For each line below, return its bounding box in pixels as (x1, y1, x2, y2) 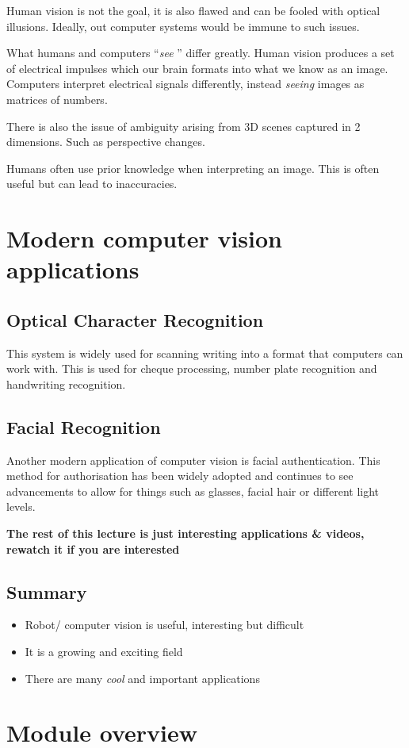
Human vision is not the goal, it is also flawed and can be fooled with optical (6, 2, 380, 18)
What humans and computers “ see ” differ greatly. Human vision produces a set (6, 44, 395, 61)
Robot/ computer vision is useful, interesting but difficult (25, 616, 304, 633)
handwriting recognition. (6, 375, 126, 392)
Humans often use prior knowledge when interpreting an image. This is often (6, 159, 380, 176)
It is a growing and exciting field (25, 643, 183, 660)
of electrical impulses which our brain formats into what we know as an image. (6, 59, 388, 76)
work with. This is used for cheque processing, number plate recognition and (6, 360, 377, 377)
